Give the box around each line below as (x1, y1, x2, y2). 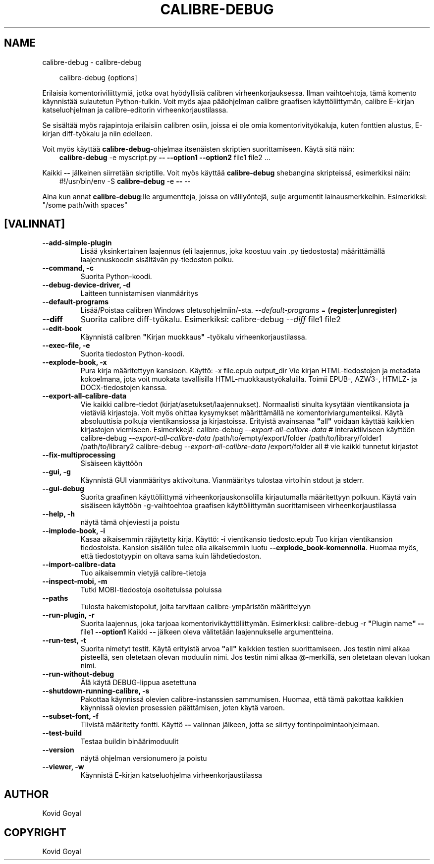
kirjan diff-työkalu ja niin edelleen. (42, 129, 153, 138)
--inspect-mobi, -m (42, 577, 108, 586)
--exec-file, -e (42, 341, 90, 350)
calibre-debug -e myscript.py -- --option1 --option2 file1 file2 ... (59, 153, 271, 162)
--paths (42, 594, 68, 603)
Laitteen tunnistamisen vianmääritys (80, 289, 198, 298)
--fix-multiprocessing (42, 451, 116, 460)
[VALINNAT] (4, 218, 65, 230)
